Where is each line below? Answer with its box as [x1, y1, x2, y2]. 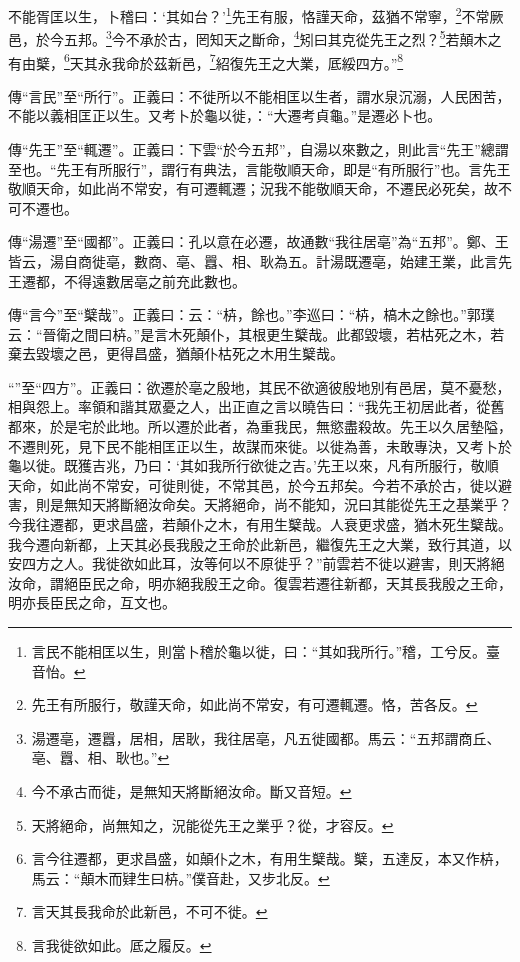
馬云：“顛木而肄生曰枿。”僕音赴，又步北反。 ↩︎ [31, 867, 330, 888]
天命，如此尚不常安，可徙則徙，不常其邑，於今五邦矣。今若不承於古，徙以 [8, 474, 498, 495]
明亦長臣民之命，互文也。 [8, 592, 176, 613]
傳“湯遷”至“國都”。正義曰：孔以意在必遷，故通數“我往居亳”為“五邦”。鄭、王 [8, 231, 509, 252]
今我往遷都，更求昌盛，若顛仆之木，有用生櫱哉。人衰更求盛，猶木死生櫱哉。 [8, 514, 512, 535]
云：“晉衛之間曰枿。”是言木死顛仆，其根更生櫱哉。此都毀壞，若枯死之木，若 [8, 323, 505, 344]
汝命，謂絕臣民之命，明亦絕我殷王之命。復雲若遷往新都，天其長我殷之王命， [8, 572, 512, 593]
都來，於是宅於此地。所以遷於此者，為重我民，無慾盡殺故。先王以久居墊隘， [8, 416, 512, 437]
